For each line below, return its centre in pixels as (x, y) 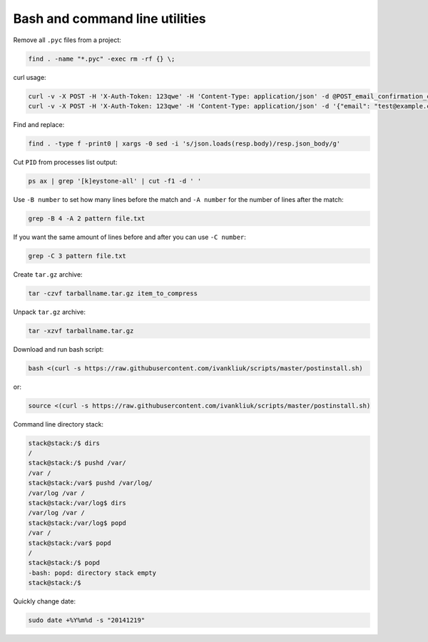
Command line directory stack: (58, 424)
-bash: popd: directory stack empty (92, 573)
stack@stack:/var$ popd (70, 543)
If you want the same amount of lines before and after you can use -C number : (129, 237)
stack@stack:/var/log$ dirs (77, 503)
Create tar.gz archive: (48, 274)
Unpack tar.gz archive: (49, 312)
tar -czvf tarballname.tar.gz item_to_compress (113, 293)
